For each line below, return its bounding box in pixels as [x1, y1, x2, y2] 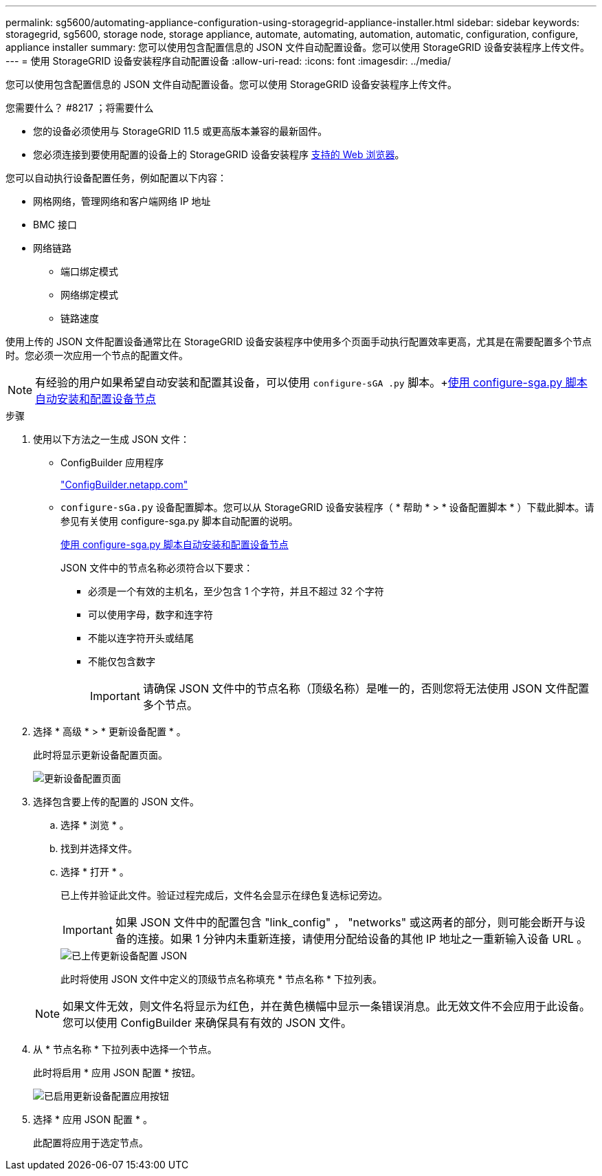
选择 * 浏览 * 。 [60, 819, 129, 831]
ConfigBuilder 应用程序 [60, 457, 164, 468]
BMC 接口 [33, 219, 77, 230]
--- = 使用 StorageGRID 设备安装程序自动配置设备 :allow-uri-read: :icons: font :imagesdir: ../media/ [5, 55, 451, 67]
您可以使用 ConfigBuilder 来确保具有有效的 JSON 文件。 [63, 1016, 352, 1030]
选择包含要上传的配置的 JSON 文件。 [33, 796, 200, 807]
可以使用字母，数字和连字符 [88, 609, 213, 620]
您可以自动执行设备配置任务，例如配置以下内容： [5, 172, 227, 184]
